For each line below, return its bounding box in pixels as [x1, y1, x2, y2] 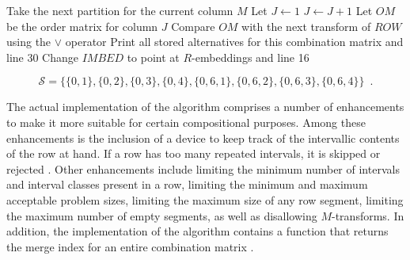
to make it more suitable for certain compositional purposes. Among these [6, 113, 366, 130]
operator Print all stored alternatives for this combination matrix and [65, 33, 404, 50]
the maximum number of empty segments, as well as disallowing [6, 207, 317, 224]
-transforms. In [332, 207, 404, 224]
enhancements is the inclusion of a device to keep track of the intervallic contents [6, 129, 400, 146]
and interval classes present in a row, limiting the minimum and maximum [6, 176, 368, 193]
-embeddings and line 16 [192, 48, 309, 65]
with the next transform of [241, 17, 371, 34]
